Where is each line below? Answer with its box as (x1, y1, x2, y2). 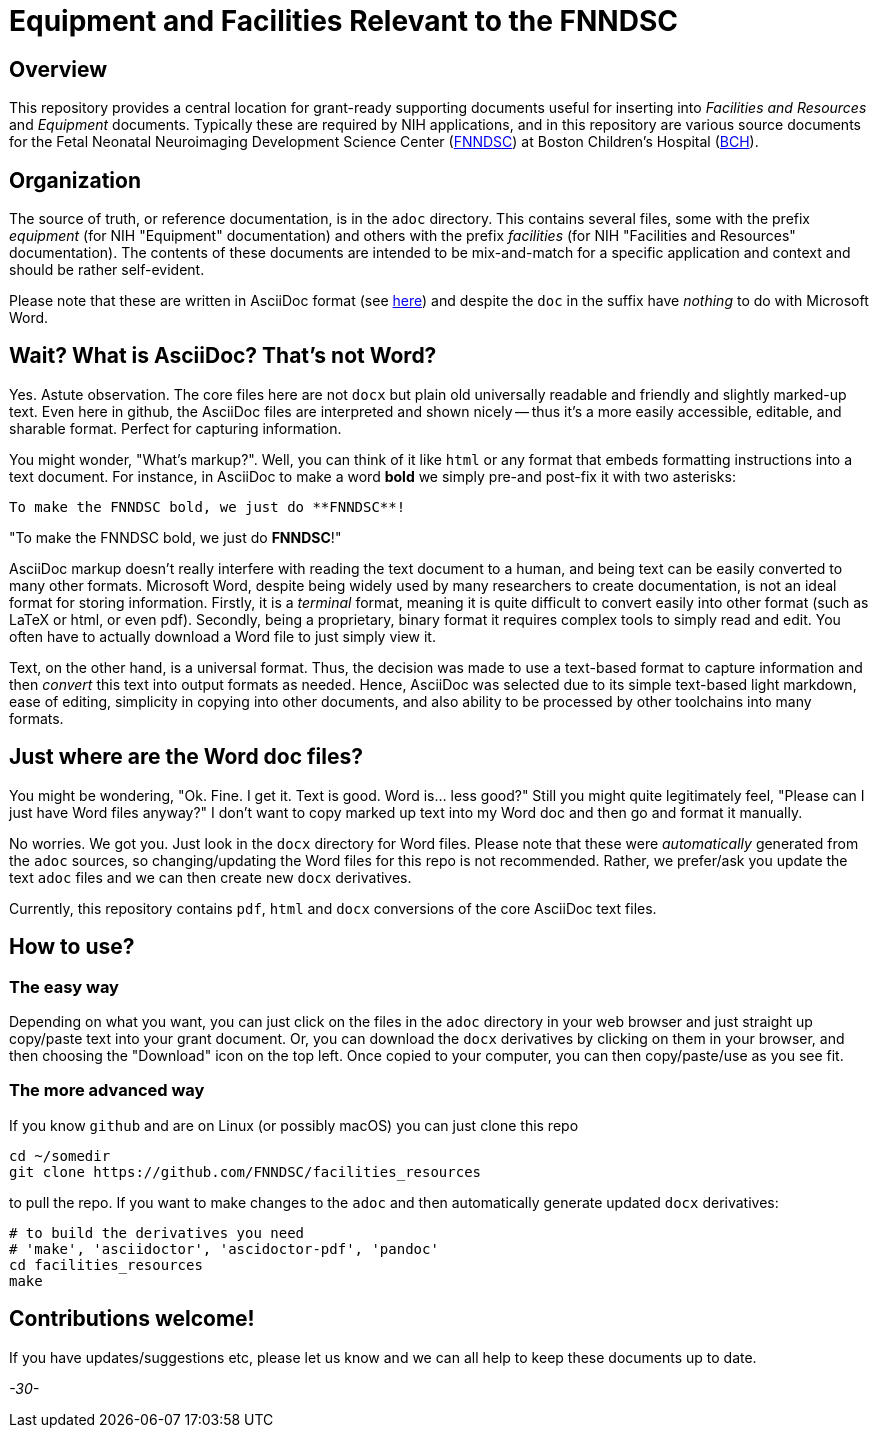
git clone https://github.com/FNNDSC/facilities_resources (9, 1163, 482, 1180)
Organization (9, 167, 141, 193)
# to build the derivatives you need (9, 1224, 305, 1241)
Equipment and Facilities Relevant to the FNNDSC (9, 4, 678, 38)
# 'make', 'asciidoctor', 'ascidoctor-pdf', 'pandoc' (9, 1240, 439, 1257)
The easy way (9, 976, 119, 997)
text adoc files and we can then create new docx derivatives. (9, 868, 412, 886)
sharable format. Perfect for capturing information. (9, 419, 342, 437)
